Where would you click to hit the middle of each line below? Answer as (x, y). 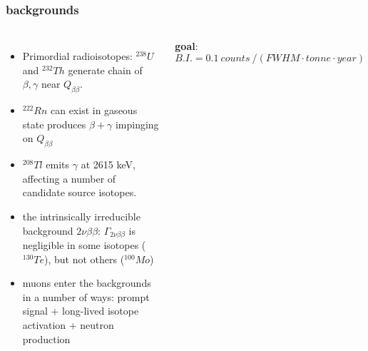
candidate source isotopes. (80, 192)
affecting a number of (69, 178)
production (46, 339)
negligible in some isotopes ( (84, 245)
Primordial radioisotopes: (77, 56)
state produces (54, 124)
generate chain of (105, 70)
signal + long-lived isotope (81, 311)
